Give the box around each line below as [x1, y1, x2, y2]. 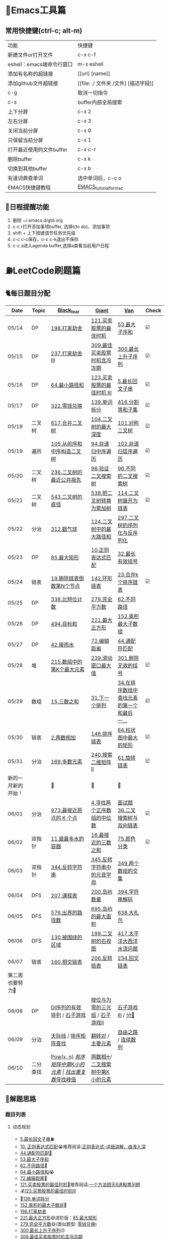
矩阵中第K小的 [51, 1061, 85, 1068]
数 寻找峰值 [51, 1076, 76, 1083]
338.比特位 [51, 596, 77, 603]
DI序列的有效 [51, 1004, 81, 1011]
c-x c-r [77, 146, 97, 153]
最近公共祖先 [51, 476, 81, 483]
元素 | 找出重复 [51, 1069, 86, 1075]
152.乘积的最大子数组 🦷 [20, 1202, 67, 1208]
